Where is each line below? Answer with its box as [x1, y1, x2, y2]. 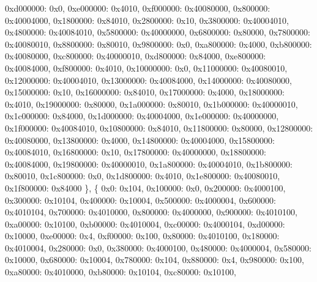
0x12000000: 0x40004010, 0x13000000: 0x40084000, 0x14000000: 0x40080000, [5, 73, 293, 86]
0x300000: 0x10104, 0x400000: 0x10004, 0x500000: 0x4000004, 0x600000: [5, 193, 276, 206]
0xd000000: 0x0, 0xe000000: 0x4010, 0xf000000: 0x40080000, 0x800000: [5, 2, 270, 14]
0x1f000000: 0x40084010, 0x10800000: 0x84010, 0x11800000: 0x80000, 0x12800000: [5, 121, 313, 134]
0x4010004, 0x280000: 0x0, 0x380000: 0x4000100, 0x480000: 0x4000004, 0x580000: [5, 241, 311, 254]
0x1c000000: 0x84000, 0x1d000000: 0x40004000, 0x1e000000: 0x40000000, [5, 109, 279, 122]
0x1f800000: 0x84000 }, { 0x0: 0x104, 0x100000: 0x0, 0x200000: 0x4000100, [5, 181, 286, 194]
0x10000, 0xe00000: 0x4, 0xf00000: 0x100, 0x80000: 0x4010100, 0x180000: [5, 229, 280, 242]
